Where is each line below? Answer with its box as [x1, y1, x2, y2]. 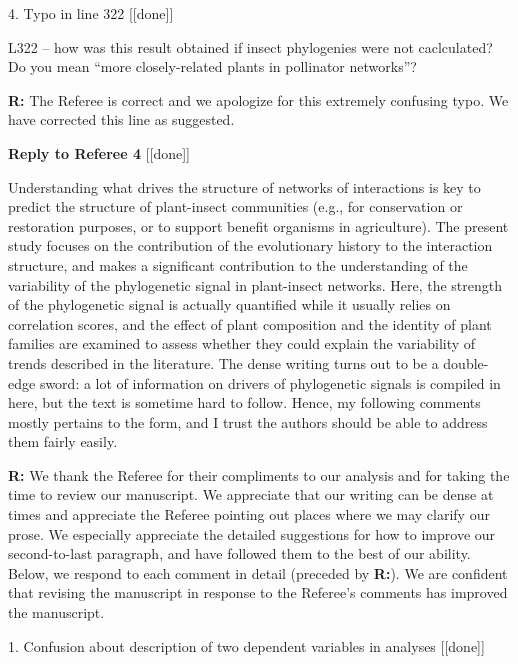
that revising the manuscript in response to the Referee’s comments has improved [8, 582, 508, 603]
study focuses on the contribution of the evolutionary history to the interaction [8, 235, 493, 256]
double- [443, 352, 489, 373]
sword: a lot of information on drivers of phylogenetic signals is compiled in [39, 372, 501, 393]
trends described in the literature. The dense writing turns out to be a [8, 352, 439, 373]
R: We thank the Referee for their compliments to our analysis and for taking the [8, 464, 510, 485]
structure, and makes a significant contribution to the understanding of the [8, 254, 468, 275]
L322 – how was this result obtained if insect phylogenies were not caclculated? [8, 36, 493, 57]
